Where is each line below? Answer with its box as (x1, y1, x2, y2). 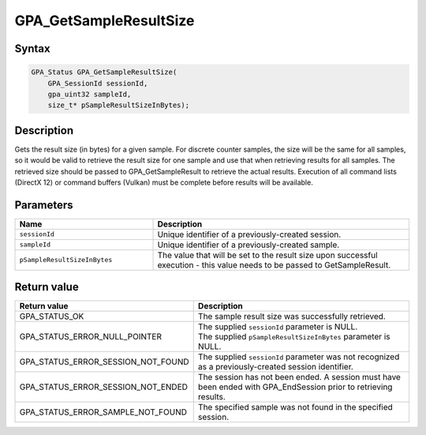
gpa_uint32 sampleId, (47, 89, 132, 99)
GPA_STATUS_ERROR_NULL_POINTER (19, 332, 162, 343)
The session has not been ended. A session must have (197, 372, 402, 383)
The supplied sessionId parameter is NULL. (197, 321, 358, 332)
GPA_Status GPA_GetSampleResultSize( (31, 68, 177, 77)
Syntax (14, 42, 50, 55)
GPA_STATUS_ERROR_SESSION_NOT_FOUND (19, 356, 189, 367)
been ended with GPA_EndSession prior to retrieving (197, 381, 393, 392)
